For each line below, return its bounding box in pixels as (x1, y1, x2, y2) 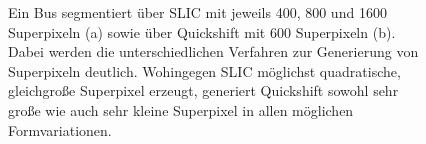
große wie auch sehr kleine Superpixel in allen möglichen (8, 99, 354, 120)
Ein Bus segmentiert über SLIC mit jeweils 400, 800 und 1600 (8, 2, 387, 22)
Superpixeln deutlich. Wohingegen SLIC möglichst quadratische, (8, 60, 401, 81)
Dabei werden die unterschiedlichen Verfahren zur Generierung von (8, 41, 419, 62)
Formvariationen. (8, 119, 112, 140)
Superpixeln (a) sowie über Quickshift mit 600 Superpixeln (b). (8, 21, 396, 42)
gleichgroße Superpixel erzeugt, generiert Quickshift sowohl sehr (8, 80, 399, 101)
